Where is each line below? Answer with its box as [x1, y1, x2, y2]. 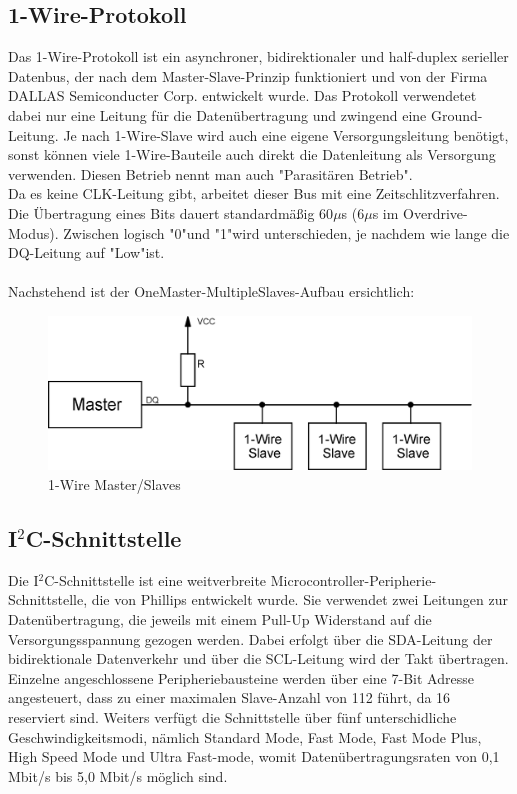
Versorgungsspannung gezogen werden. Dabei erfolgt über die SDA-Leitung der [8, 628, 493, 649]
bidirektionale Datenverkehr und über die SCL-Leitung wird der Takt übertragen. [8, 648, 509, 669]
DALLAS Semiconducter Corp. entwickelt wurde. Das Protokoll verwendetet [8, 85, 477, 106]
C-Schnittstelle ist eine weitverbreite [44, 569, 267, 590]
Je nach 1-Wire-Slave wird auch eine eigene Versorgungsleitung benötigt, [63, 124, 509, 145]
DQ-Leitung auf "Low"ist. [8, 242, 165, 263]
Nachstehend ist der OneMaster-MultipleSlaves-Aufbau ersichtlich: [8, 281, 415, 302]
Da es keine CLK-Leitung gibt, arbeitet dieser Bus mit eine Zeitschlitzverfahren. [8, 183, 500, 204]
